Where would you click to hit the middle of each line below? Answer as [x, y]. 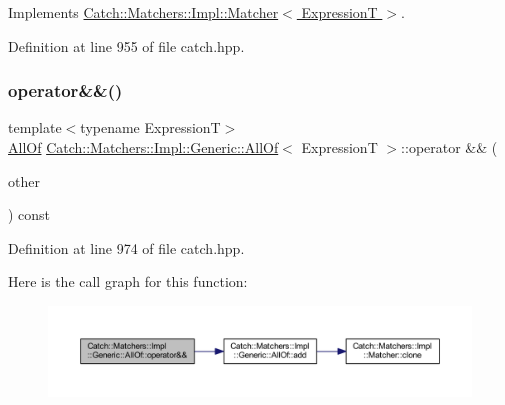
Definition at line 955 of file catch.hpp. [126, 45]
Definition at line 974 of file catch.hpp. [126, 247]
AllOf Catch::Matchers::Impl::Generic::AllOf [143, 147]
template [35, 127]
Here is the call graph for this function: [128, 281]
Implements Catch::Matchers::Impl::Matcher [143, 12]
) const [29, 214]
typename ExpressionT [150, 127]
